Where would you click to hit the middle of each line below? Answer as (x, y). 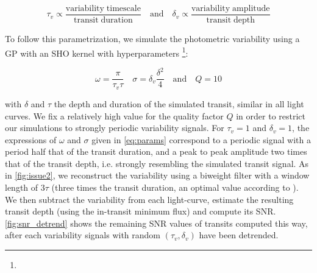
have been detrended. (239, 235)
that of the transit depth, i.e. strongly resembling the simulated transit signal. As (157, 163)
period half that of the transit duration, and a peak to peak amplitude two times (156, 151)
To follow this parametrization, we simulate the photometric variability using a (152, 39)
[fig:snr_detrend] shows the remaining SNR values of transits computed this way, (156, 223)
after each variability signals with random (83, 235)
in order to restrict (271, 115)
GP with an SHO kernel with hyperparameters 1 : (97, 52)
